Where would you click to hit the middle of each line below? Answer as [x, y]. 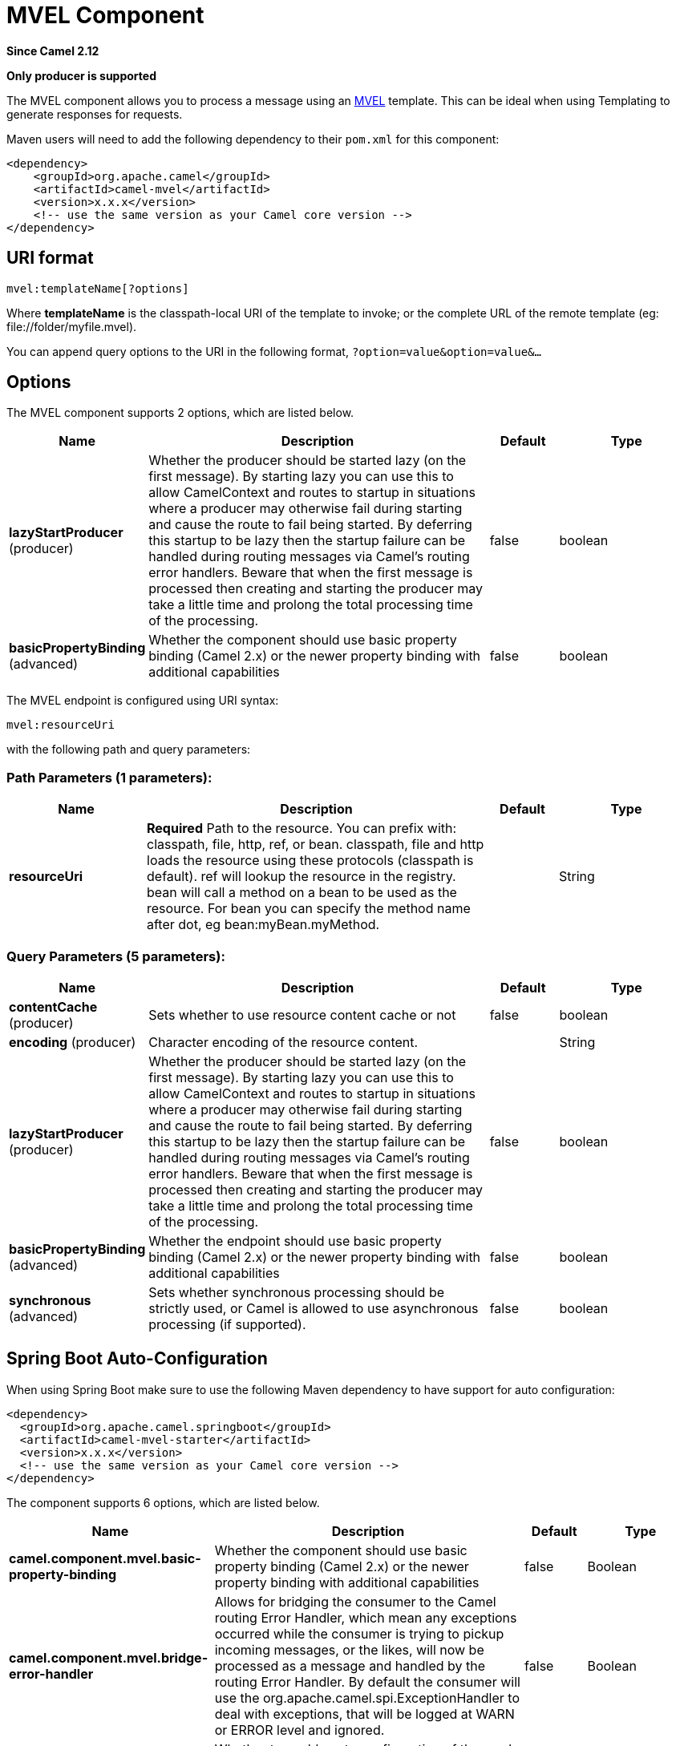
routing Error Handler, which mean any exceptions [366, 1617]
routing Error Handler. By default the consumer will [367, 1681]
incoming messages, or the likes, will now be [349, 1649]
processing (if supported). [227, 1324]
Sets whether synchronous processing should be [296, 1292]
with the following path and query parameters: [129, 750]
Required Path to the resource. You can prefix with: [302, 829]
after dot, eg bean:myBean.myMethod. [263, 925]
